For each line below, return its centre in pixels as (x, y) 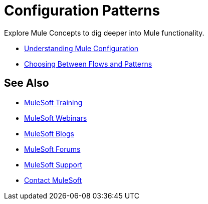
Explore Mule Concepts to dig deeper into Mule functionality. (104, 33)
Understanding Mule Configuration (81, 48)
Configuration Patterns (82, 11)
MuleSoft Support (53, 164)
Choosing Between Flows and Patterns (88, 64)
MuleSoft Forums (52, 149)
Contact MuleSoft (53, 180)
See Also (27, 83)
